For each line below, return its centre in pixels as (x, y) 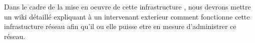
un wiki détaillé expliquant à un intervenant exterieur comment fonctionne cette (127, 16)
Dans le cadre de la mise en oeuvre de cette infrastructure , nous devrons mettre (127, 6)
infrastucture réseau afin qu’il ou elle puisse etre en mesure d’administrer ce (120, 26)
